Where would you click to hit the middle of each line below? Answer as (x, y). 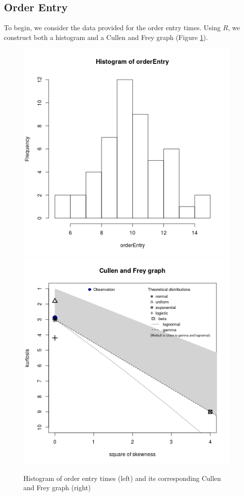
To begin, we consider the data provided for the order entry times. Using (112, 28)
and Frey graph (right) (57, 487)
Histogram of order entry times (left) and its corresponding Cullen (122, 478)
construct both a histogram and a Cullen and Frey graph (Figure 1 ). (106, 37)
